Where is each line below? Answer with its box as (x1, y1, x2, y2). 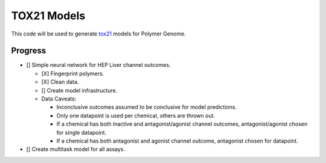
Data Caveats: (41, 95, 77, 102)
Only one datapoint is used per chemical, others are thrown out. (56, 112, 216, 119)
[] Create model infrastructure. (41, 87, 118, 94)
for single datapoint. (56, 129, 107, 136)
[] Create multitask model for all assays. (26, 146, 126, 153)
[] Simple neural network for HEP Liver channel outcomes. (26, 61, 171, 69)
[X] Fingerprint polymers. (41, 70, 104, 77)
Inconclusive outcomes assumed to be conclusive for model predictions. (56, 103, 237, 111)
